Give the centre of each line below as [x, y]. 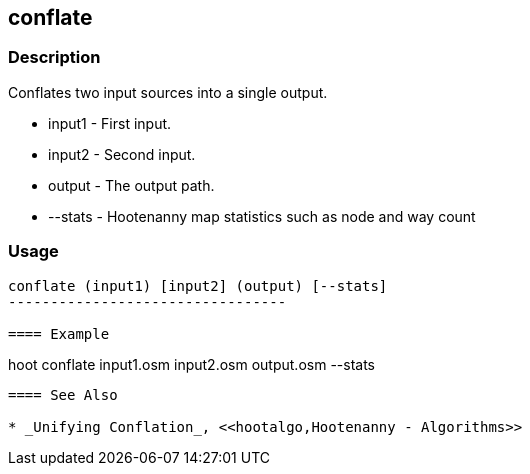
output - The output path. [131, 185]
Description [54, 57]
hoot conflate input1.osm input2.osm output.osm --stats [191, 364]
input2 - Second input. [122, 154]
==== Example [59, 333]
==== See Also [63, 394]
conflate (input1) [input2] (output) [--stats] [198, 285]
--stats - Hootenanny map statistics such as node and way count [262, 216]
